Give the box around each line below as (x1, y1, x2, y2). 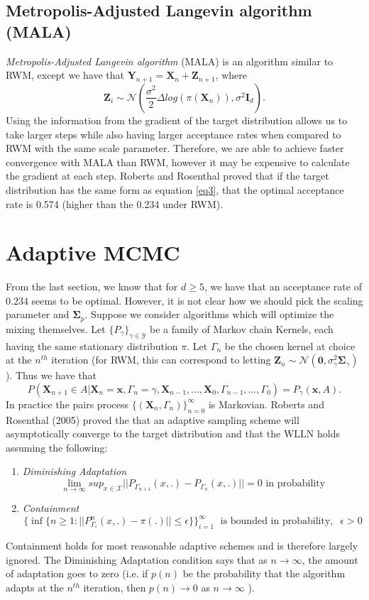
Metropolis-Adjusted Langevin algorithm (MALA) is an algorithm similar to (6, 53, 334, 68)
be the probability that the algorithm (182, 566, 346, 581)
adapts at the (6, 579, 64, 594)
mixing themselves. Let (6, 321, 106, 336)
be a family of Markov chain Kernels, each (150, 321, 334, 336)
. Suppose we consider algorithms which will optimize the (84, 307, 334, 322)
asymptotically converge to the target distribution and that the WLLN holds (6, 426, 340, 441)
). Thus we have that (6, 368, 97, 383)
